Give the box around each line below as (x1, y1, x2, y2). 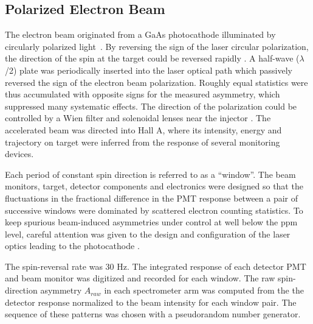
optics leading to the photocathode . (5, 239, 140, 252)
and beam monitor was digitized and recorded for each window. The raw (5, 272, 275, 284)
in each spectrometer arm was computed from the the (104, 284, 304, 297)
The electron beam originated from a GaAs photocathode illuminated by (5, 28, 276, 41)
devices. (5, 147, 34, 160)
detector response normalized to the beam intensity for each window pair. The (5, 295, 297, 308)
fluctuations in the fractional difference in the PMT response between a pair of (5, 191, 298, 204)
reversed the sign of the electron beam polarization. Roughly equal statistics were (5, 76, 308, 88)
